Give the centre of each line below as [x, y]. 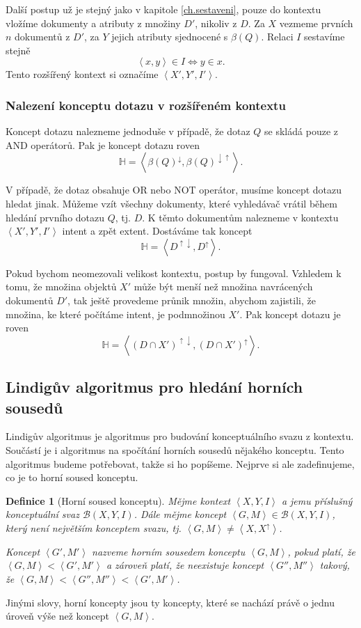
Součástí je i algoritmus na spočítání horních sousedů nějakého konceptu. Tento [175, 449]
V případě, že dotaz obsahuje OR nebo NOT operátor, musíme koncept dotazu [174, 190]
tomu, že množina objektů [61, 286]
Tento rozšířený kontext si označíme [82, 74]
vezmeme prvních [316, 23]
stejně [18, 50]
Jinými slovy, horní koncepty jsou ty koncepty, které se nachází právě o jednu [170, 602]
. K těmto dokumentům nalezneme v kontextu [240, 217]
